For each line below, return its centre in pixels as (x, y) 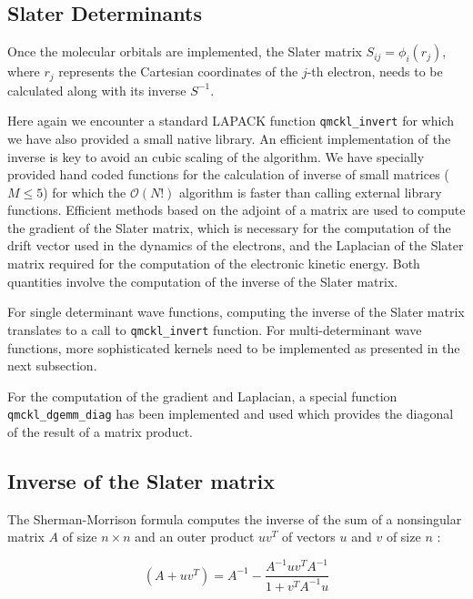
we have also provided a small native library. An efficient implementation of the (229, 138)
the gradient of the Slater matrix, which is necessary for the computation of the (229, 227)
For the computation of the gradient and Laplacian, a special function (202, 396)
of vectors (309, 537)
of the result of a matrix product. (100, 431)
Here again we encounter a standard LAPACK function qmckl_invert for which (231, 121)
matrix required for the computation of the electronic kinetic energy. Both (214, 264)
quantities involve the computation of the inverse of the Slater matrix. (203, 281)
